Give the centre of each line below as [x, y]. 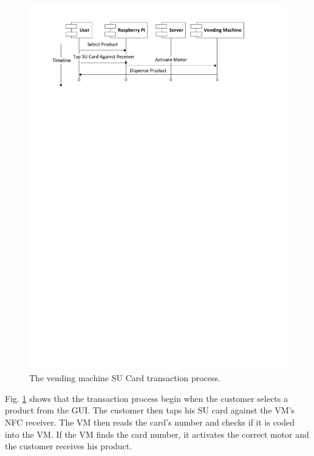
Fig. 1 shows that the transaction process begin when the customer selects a [146, 398]
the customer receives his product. [69, 446]
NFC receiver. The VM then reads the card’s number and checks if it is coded [150, 422]
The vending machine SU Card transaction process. [125, 378]
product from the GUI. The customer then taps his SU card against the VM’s [150, 410]
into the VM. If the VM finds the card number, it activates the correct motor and [157, 434]
